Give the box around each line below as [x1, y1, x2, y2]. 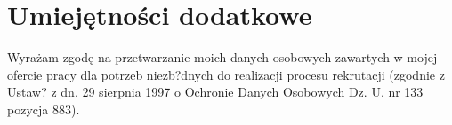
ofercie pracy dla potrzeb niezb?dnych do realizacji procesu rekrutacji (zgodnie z [7, 65, 445, 83]
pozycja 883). [7, 99, 80, 118]
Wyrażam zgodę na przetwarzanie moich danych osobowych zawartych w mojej [7, 48, 438, 66]
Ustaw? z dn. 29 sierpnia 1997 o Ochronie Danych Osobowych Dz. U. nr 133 [7, 82, 424, 101]
